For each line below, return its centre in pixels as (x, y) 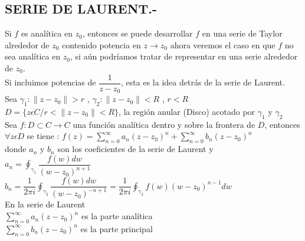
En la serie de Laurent (45, 204)
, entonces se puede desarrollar (137, 33)
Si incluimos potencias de (50, 82)
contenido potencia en (101, 44)
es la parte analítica (117, 216)
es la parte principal (117, 228)
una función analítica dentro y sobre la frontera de (164, 124)
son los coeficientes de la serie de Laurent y (135, 149)
